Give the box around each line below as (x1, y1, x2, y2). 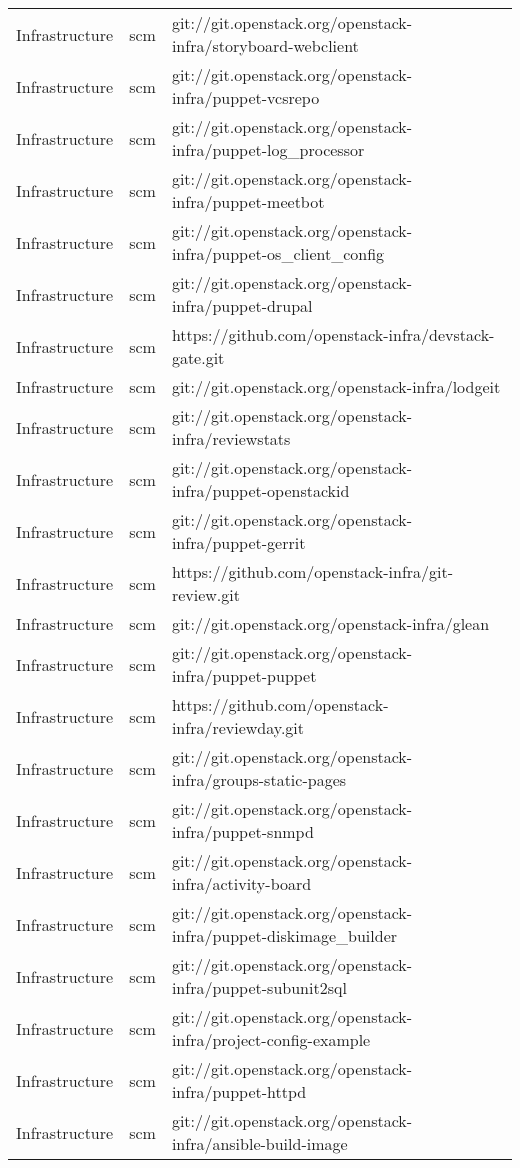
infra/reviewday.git (171, 716, 305, 739)
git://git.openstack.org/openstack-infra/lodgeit (171, 375, 501, 398)
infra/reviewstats (171, 427, 291, 450)
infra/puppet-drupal (171, 294, 313, 317)
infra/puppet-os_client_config (171, 242, 385, 265)
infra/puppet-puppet (171, 664, 317, 687)
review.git (171, 583, 240, 606)
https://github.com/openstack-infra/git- (171, 560, 454, 583)
